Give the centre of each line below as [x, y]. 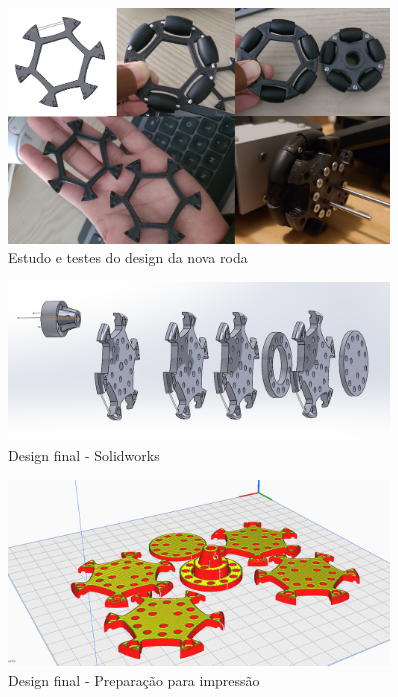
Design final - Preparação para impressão [134, 679]
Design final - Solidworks [84, 455]
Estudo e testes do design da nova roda [128, 257]
